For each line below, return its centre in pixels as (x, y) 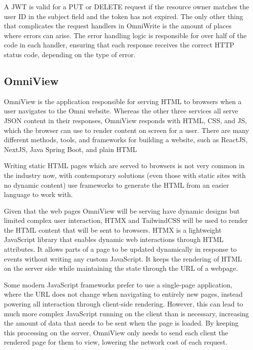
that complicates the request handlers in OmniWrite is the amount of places (118, 26)
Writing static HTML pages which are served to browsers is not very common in (124, 165)
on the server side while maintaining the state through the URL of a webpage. (121, 268)
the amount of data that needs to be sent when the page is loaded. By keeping (121, 323)
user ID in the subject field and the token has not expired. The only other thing (124, 16)
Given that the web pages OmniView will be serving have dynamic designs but (122, 210)
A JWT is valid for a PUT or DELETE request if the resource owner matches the (126, 6)
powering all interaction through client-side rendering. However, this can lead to (124, 304)
